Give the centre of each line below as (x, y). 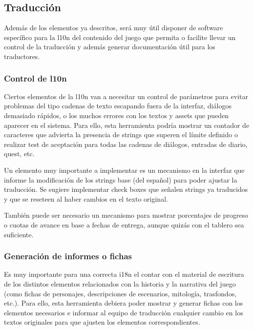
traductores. (22, 56)
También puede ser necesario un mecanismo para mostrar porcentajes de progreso (126, 215)
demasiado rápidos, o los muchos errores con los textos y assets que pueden (116, 115)
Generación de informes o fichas (68, 256)
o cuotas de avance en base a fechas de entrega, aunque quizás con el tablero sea (124, 224)
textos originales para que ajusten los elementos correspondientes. (102, 322)
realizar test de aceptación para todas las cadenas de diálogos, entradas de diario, (126, 144)
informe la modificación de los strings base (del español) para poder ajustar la (121, 179)
